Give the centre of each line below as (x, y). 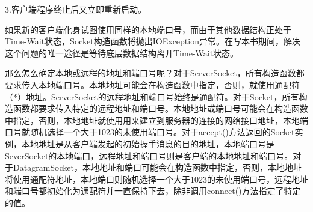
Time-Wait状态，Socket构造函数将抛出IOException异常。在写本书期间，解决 (153, 41)
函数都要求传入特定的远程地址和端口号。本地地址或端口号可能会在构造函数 (160, 108)
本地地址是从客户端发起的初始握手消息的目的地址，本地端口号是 (148, 143)
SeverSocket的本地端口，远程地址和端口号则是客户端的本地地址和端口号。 (149, 155)
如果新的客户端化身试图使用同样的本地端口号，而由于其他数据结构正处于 (148, 29)
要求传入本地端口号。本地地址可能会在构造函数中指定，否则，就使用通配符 (152, 84)
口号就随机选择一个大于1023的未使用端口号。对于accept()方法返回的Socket (150, 132)
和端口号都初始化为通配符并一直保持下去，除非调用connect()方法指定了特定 (153, 191)
